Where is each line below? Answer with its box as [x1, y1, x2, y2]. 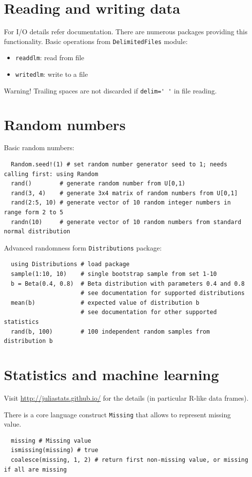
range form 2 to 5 [4, 209, 63, 216]
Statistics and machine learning [4, 364, 219, 384]
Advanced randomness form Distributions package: [4, 242, 162, 252]
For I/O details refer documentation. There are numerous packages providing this [4, 26, 248, 37]
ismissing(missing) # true [11, 447, 98, 454]
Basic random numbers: [4, 142, 75, 153]
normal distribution [4, 228, 71, 235]
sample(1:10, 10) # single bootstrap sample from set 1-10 [11, 271, 217, 278]
